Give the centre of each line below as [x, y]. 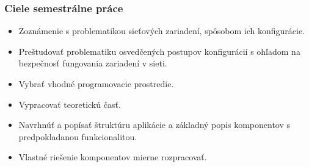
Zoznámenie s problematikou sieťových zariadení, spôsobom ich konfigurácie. [162, 31]
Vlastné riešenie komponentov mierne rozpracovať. [113, 157]
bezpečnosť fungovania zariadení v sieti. [93, 63]
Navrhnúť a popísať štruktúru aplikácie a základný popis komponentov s [154, 125]
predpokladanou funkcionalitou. [78, 136]
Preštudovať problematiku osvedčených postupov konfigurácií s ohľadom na [159, 51]
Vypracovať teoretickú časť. [70, 104]
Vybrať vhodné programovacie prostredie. [96, 83]
